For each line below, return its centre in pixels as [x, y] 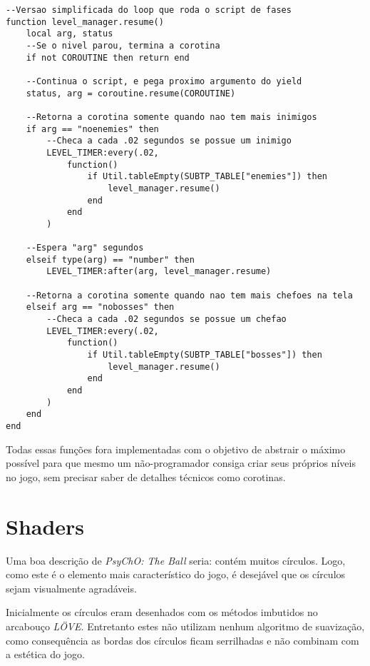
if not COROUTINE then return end [108, 57]
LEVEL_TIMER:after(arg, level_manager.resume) [159, 272]
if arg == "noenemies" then [92, 129]
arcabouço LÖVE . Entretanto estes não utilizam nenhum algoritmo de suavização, [185, 626]
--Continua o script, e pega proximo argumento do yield [164, 81]
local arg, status [70, 34]
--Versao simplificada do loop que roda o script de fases [149, 10]
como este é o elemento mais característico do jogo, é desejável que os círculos [176, 574]
